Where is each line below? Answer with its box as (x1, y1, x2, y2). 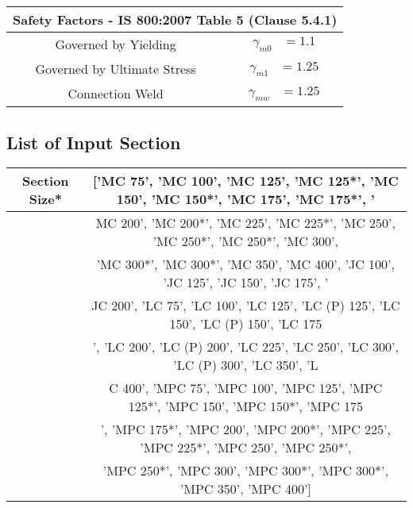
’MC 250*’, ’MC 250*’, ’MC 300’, (152, 232, 339, 251)
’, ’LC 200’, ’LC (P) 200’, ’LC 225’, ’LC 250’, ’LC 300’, (92, 337, 399, 356)
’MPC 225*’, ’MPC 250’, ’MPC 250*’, (140, 438, 352, 457)
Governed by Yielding (55, 35, 176, 54)
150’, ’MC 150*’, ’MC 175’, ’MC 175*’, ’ (116, 190, 375, 209)
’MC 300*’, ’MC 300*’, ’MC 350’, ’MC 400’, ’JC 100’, (96, 255, 396, 274)
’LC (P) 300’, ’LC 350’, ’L (173, 356, 318, 375)
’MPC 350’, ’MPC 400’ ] (179, 479, 311, 498)
